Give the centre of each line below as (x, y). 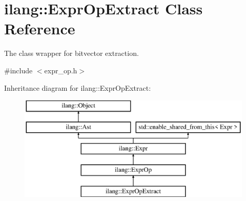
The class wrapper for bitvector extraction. (71, 53)
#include (18, 70)
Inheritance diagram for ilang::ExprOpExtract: (78, 87)
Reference (40, 28)
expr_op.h (61, 70)
